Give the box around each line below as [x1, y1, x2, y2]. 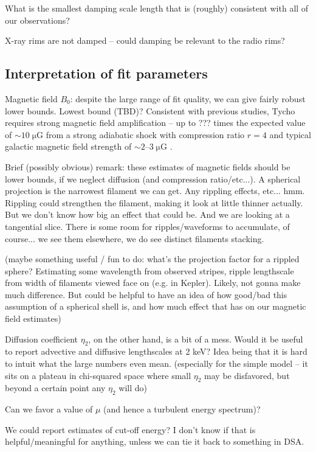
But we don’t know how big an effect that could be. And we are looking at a [5, 208, 290, 221]
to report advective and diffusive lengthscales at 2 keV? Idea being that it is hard [5, 345, 307, 358]
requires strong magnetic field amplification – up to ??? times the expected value [5, 116, 306, 129]
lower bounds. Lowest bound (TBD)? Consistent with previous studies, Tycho [5, 104, 295, 117]
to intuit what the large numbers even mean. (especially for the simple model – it [5, 357, 308, 370]
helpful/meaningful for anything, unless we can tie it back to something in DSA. [5, 435, 304, 448]
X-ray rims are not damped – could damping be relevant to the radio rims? [5, 34, 285, 47]
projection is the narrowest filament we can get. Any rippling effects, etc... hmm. [5, 184, 305, 197]
